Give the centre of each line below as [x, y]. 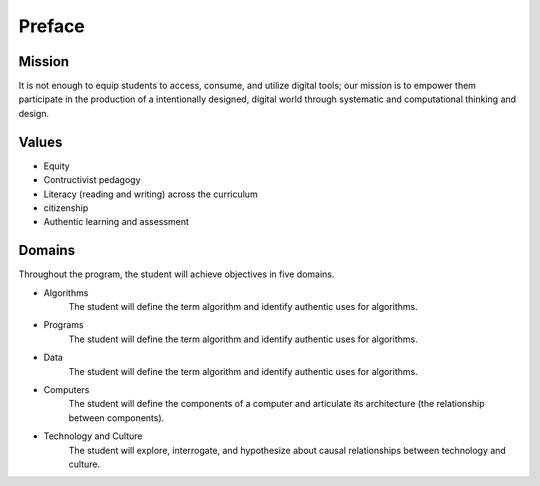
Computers [66, 389]
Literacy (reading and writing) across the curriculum [151, 194]
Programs [63, 325]
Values [40, 141]
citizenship [66, 207]
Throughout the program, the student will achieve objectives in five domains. [176, 274]
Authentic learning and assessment [116, 222]
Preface [51, 26]
